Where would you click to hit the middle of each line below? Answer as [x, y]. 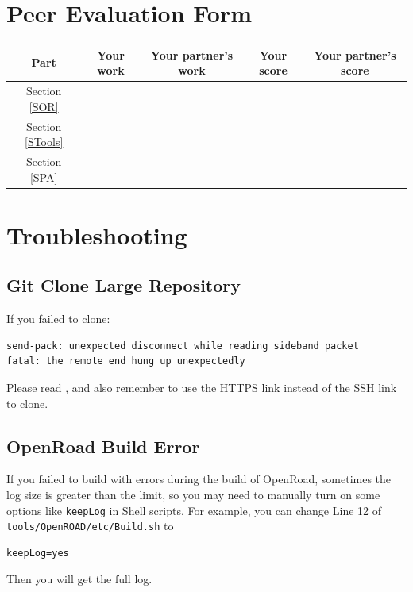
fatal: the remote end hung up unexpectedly [126, 361]
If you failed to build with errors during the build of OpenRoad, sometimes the [199, 479]
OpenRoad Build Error [103, 446]
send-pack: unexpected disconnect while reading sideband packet [183, 346]
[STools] [44, 142]
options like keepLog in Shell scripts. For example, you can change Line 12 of [194, 510]
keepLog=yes [38, 553]
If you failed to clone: [58, 319]
